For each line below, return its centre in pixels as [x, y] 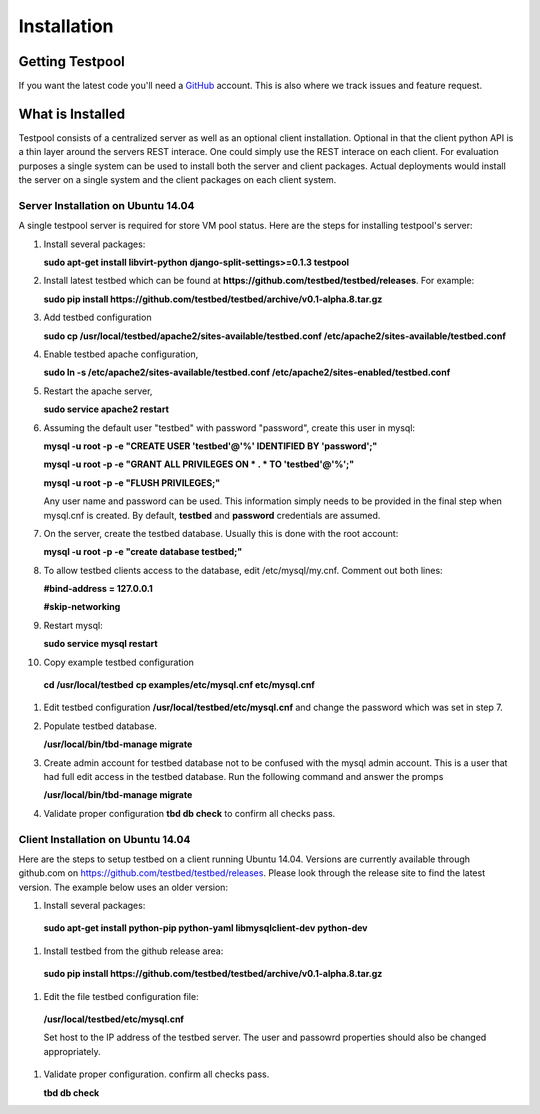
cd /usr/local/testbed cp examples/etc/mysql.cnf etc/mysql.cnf [179, 685]
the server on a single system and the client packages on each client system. [177, 180]
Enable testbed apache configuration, [121, 354]
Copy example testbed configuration [119, 662]
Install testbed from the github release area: [133, 951]
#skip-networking [82, 607]
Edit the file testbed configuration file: [121, 996]
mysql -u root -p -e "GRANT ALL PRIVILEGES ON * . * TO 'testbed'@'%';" [199, 464]
